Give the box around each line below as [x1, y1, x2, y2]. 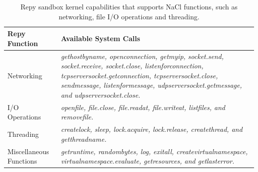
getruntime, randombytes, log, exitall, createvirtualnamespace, [61, 146, 248, 156]
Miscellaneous [7, 146, 49, 156]
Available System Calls [61, 33, 140, 43]
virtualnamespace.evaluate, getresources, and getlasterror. [61, 156, 235, 166]
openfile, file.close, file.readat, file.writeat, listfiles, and [61, 102, 225, 112]
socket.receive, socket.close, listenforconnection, [61, 60, 204, 71]
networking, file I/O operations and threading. [59, 11, 199, 21]
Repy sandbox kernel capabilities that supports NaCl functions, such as [20, 1, 238, 11]
